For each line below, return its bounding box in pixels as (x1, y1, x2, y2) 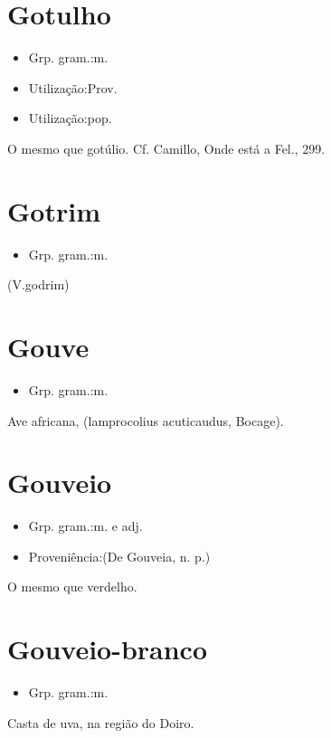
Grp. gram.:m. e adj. (28, 516, 143, 535)
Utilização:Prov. (28, 78, 118, 97)
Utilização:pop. (28, 109, 112, 128)
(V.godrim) (7, 275, 70, 294)
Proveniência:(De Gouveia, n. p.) (28, 546, 211, 565)
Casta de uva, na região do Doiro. (7, 713, 194, 732)
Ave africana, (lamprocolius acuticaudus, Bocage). (7, 411, 284, 430)
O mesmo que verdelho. (7, 577, 137, 596)
